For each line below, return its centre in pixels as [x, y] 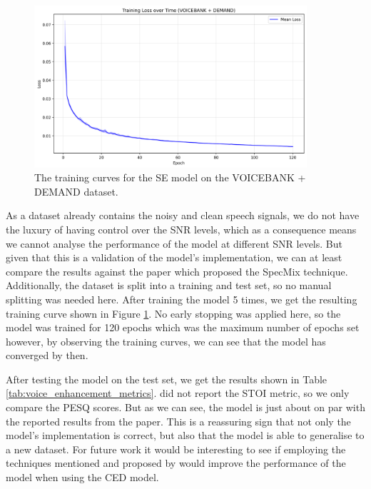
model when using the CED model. [82, 477]
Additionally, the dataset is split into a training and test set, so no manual [169, 285]
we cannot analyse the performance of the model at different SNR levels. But [174, 243]
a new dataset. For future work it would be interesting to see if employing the [176, 449]
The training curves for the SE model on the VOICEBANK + [170, 177]
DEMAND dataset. [76, 191]
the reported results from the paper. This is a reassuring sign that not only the [178, 421]
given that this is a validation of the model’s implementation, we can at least [174, 257]
